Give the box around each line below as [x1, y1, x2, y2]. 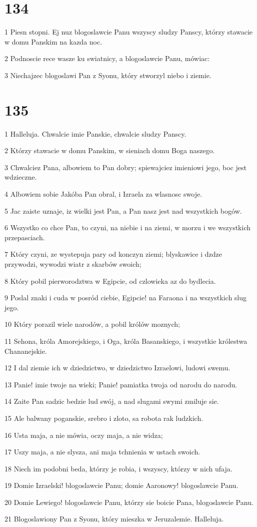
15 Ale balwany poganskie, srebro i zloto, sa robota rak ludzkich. [4, 412, 203, 423]
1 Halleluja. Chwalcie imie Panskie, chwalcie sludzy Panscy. [4, 128, 186, 139]
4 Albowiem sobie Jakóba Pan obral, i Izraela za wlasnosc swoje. [4, 189, 202, 199]
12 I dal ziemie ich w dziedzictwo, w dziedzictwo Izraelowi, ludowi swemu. [4, 362, 230, 373]
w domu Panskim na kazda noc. [4, 36, 102, 47]
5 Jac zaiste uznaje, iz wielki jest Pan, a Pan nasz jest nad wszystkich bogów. [4, 205, 242, 216]
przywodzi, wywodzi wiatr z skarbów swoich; [4, 258, 141, 269]
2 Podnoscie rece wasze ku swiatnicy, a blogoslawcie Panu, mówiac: [4, 53, 210, 64]
